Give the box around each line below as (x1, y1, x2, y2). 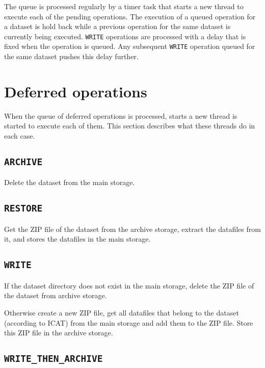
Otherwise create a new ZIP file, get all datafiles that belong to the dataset (4, 307, 239, 318)
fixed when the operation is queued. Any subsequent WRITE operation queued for (4, 41, 255, 51)
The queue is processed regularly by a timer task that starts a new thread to (4, 1, 244, 11)
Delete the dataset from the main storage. (4, 177, 135, 188)
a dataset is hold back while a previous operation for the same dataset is (4, 21, 231, 32)
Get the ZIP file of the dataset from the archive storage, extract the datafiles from (4, 223, 261, 234)
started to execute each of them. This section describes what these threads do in (4, 120, 255, 131)
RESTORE (4, 203, 43, 214)
